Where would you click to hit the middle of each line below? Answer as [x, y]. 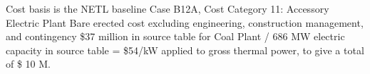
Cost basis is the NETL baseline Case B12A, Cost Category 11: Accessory [168, 8]
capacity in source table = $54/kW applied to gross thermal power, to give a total [185, 50]
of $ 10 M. [28, 64]
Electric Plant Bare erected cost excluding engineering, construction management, [185, 22]
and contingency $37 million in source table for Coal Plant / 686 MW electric [175, 36]
